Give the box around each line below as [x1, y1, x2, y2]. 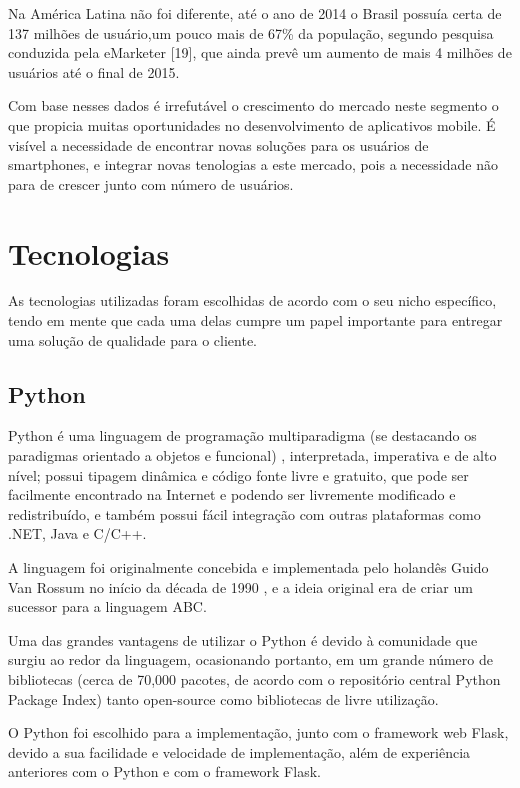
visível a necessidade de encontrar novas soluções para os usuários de [8, 134, 429, 155]
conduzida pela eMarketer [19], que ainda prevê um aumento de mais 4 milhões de [8, 42, 512, 63]
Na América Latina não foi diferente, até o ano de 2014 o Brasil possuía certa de [8, 3, 502, 23]
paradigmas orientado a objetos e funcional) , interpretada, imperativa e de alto [8, 445, 497, 466]
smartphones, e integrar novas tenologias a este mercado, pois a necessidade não [8, 154, 498, 175]
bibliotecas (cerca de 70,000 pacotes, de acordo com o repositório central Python [8, 668, 501, 689]
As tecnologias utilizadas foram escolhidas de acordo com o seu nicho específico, [8, 290, 497, 311]
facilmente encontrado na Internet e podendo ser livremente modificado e [8, 484, 456, 505]
